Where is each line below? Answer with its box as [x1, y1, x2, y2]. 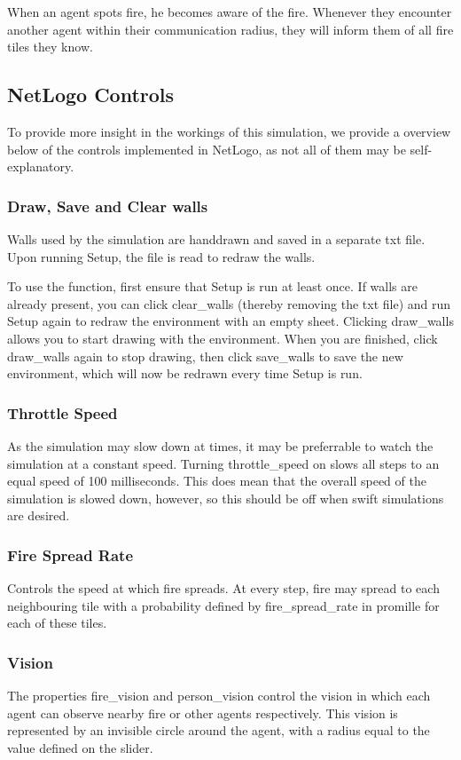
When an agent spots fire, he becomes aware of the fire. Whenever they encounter [7, 3, 452, 20]
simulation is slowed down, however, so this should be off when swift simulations [7, 488, 444, 507]
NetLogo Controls [7, 81, 175, 108]
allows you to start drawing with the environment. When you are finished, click [7, 329, 438, 347]
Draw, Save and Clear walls [7, 194, 208, 217]
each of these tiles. [7, 614, 107, 632]
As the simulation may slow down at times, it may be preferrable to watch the [7, 436, 434, 455]
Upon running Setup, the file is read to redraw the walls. [7, 247, 316, 265]
